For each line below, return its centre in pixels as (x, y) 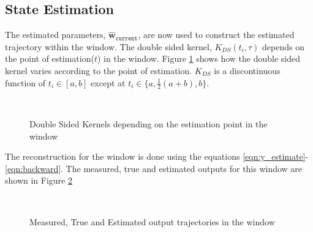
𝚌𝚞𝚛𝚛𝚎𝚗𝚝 (126, 38)
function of (25, 82)
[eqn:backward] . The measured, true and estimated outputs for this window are (154, 168)
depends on (283, 46)
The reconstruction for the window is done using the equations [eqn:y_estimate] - (157, 156)
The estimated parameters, (55, 35)
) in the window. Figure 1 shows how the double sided (199, 58)
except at (108, 82)
